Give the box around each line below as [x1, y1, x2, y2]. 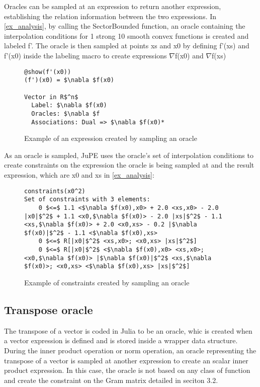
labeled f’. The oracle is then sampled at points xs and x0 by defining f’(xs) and [4, 40, 249, 51]
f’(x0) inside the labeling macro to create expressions [4, 50, 167, 60]
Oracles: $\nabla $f [31, 110, 100, 117]
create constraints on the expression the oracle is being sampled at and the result [4, 160, 254, 170]
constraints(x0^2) [24, 187, 85, 195]
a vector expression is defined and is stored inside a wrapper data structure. [4, 335, 238, 346]
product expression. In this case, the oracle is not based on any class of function [4, 365, 250, 375]
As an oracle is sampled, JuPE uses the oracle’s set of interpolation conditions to [4, 149, 253, 160]
